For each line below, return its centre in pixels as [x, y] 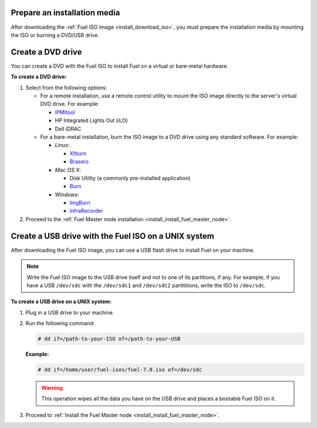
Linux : [62, 145]
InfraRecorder [86, 211]
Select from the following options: [66, 88]
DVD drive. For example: [70, 104]
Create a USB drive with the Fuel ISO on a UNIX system [112, 236]
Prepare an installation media [65, 13]
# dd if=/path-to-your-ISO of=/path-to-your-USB [109, 339]
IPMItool [65, 112]
